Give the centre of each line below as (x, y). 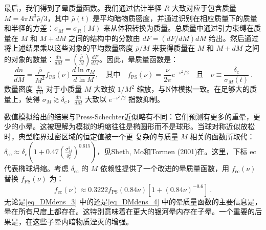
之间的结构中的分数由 (104, 38)
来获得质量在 (174, 48)
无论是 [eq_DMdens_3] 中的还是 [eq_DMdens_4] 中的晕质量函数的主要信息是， (133, 201)
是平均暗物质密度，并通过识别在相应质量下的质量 (175, 18)
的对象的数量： (29, 59)
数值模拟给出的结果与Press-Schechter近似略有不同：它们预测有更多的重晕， (129, 116)
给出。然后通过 (234, 38)
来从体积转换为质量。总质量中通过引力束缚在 (178, 28)
